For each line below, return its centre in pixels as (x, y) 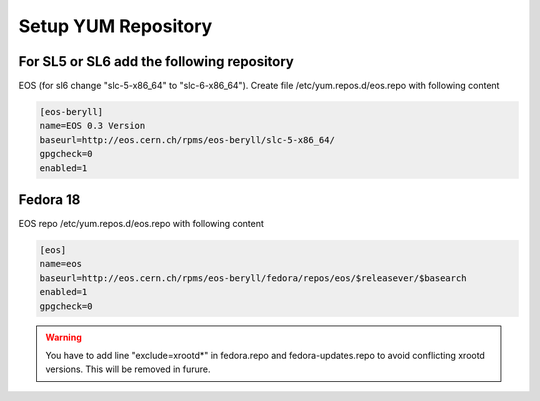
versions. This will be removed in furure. (128, 369)
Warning (63, 337)
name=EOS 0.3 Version (92, 126)
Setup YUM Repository (115, 26)
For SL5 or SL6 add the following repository (156, 61)
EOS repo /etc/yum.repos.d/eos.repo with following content (141, 224)
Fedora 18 (49, 200)
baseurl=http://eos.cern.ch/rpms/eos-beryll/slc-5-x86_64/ (187, 139)
